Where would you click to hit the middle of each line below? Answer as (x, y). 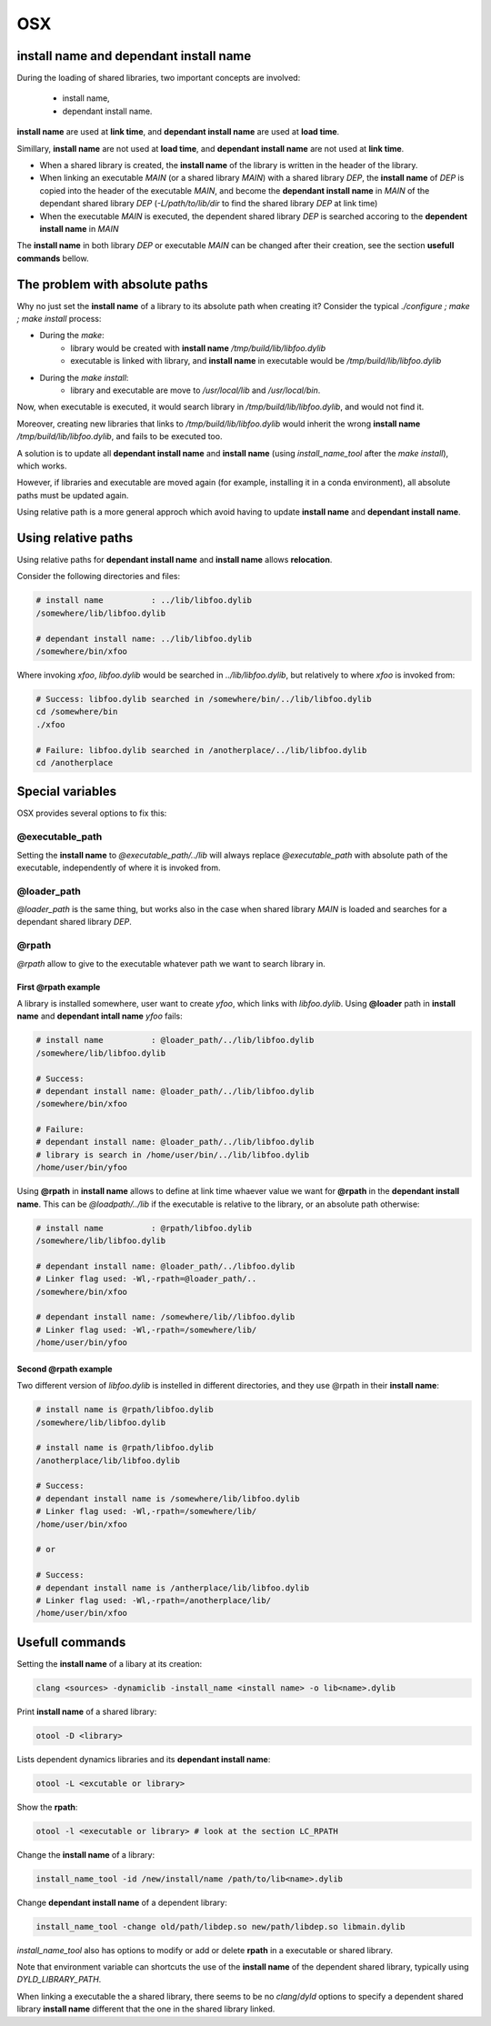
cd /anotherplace (75, 762)
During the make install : (84, 377)
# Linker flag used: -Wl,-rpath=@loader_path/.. (146, 1279)
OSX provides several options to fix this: (92, 813)
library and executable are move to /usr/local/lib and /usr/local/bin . (195, 390)
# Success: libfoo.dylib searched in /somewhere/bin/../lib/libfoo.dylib (204, 699)
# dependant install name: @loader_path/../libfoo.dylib (165, 1266)
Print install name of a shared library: (87, 1711)
